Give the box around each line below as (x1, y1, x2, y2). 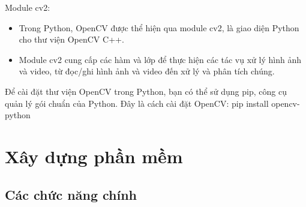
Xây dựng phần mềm (5, 143, 183, 168)
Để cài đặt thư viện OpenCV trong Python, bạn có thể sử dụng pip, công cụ (5, 85, 287, 97)
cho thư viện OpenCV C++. (19, 33, 124, 46)
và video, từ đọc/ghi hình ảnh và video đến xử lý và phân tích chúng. (19, 65, 275, 77)
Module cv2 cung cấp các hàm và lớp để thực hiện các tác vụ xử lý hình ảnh (19, 53, 301, 65)
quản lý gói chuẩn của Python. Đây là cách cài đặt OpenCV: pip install (5, 97, 269, 109)
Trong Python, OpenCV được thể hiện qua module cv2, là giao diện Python (19, 21, 299, 34)
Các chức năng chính (5, 185, 137, 203)
